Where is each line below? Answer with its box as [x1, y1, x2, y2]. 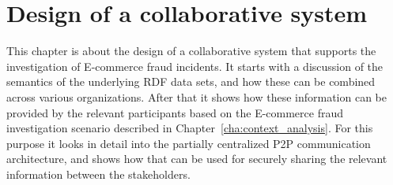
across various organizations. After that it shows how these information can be [6, 88, 387, 105]
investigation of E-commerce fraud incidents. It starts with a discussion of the [6, 57, 384, 74]
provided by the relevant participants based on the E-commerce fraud [6, 104, 344, 120]
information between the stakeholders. [6, 165, 191, 182]
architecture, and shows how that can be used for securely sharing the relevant [6, 150, 387, 167]
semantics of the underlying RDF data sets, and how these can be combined [6, 73, 376, 90]
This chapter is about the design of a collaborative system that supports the [6, 43, 376, 59]
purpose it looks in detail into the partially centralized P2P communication [6, 135, 371, 151]
